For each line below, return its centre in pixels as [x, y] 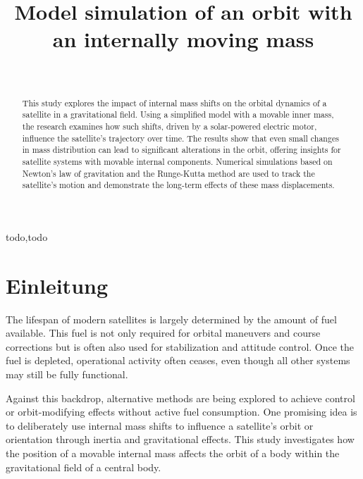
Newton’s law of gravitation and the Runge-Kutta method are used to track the [168, 173]
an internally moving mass [183, 39]
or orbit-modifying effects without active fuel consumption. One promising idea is [181, 412]
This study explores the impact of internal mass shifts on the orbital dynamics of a [174, 102]
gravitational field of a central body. [84, 467]
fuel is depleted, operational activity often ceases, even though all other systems [178, 360]
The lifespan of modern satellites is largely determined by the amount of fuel [171, 319]
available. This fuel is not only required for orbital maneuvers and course [163, 333]
